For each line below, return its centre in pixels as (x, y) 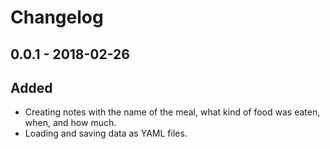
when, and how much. (70, 123)
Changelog (57, 17)
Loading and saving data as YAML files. (106, 133)
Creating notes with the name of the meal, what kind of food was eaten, (172, 112)
